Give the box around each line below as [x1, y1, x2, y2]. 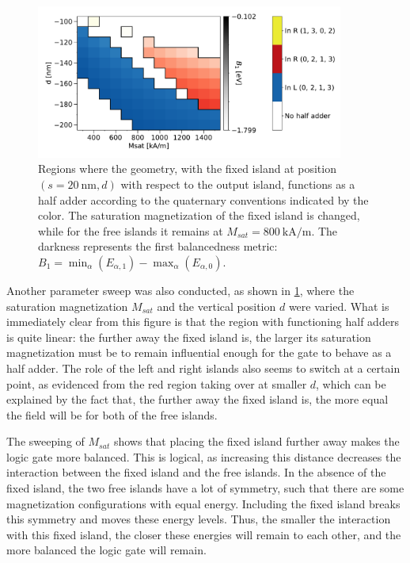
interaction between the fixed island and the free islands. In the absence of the [6, 464, 386, 481]
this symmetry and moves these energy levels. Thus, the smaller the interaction [6, 511, 391, 527]
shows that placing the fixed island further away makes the [113, 433, 400, 450]
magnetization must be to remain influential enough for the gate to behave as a [6, 344, 392, 361]
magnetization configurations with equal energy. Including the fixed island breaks [6, 495, 401, 511]
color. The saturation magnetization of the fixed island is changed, [38, 207, 360, 224]
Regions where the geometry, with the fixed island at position [38, 160, 336, 177]
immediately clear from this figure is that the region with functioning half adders [6, 313, 399, 330]
